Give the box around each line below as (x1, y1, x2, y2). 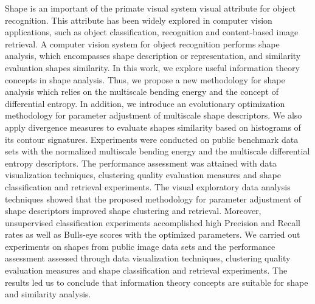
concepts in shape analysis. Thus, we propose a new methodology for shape (5, 73, 285, 86)
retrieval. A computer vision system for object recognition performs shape (5, 37, 280, 50)
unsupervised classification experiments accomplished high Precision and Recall (5, 216, 300, 229)
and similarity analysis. (5, 288, 91, 300)
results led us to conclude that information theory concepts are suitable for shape (5, 275, 308, 288)
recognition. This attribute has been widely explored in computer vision (5, 13, 272, 26)
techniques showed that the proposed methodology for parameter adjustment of (5, 192, 301, 205)
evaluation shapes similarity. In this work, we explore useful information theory (5, 61, 300, 74)
